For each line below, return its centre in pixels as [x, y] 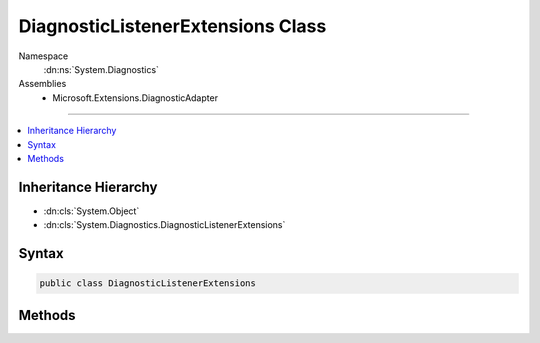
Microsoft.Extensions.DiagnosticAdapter [135, 97]
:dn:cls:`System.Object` [91, 211]
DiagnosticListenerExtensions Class [172, 26]
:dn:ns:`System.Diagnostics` [101, 69]
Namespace [43, 56]
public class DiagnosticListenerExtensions [148, 283]
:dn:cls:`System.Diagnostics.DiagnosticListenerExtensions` [164, 225]
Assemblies [42, 84]
